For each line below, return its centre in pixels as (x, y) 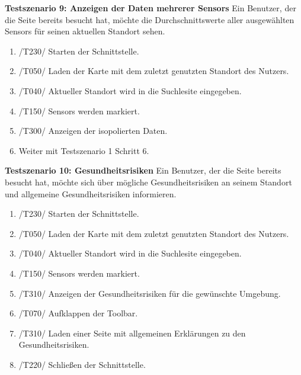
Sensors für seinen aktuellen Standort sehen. (85, 31)
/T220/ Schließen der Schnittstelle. (82, 364)
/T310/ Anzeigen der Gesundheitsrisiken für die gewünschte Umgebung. (150, 293)
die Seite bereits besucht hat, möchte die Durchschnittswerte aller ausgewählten (150, 19)
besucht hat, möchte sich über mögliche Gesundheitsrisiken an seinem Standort (148, 182)
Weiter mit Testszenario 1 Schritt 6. (84, 150)
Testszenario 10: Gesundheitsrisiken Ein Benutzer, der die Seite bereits (143, 170)
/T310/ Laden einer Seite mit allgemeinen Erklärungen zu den (132, 333)
